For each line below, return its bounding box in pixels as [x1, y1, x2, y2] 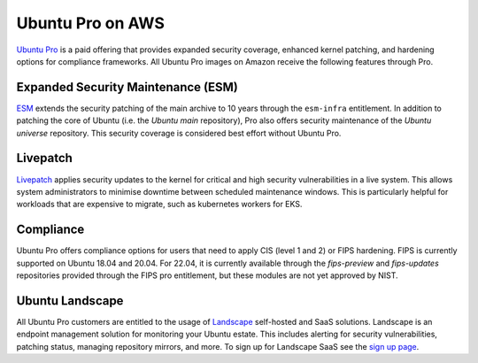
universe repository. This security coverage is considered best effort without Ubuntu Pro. [16, 127, 342, 138]
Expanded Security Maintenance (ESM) [16, 80, 238, 95]
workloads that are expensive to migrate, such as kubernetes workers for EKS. [16, 199, 303, 210]
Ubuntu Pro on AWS [16, 13, 166, 33]
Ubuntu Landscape [16, 293, 124, 308]
